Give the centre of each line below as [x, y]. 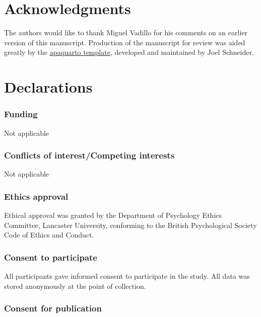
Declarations [48, 87]
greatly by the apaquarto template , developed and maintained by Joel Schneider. [129, 52]
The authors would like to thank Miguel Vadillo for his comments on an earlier [126, 32]
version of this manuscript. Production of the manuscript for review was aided [125, 42]
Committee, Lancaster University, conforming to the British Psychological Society [130, 225]
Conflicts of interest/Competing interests [89, 155]
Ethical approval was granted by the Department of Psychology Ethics [113, 215]
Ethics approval [36, 196]
